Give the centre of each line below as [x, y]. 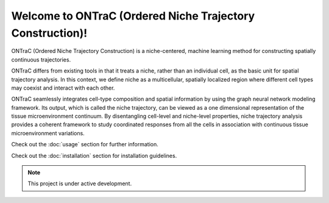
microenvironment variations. [48, 133]
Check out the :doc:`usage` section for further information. [85, 144]
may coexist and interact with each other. [63, 88]
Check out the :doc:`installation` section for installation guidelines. [94, 155]
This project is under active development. [80, 183]
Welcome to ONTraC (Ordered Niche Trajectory [133, 16]
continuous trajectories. [41, 59]
